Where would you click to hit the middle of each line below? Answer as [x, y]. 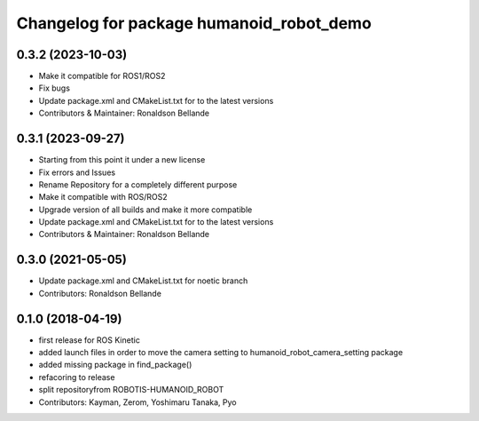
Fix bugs [55, 88]
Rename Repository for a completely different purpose [138, 184]
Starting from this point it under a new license [122, 160]
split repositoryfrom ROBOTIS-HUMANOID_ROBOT [131, 390]
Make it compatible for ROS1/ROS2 [102, 76]
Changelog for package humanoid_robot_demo [194, 23]
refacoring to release [77, 377]
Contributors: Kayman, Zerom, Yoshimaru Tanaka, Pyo [137, 402]
